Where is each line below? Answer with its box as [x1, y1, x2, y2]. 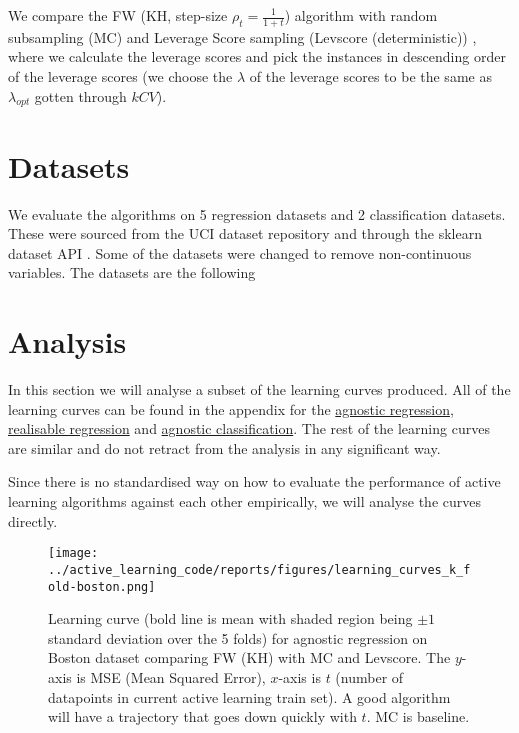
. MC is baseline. [366, 706, 470, 727]
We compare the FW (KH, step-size [8, 5, 228, 25]
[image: [48, 546, 99, 561]
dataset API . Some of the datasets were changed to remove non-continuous [8, 242, 472, 263]
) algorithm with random [284, 5, 438, 25]
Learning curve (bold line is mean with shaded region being [48, 608, 413, 629]
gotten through [34, 85, 127, 106]
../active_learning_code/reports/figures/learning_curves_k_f [48, 562, 471, 577]
